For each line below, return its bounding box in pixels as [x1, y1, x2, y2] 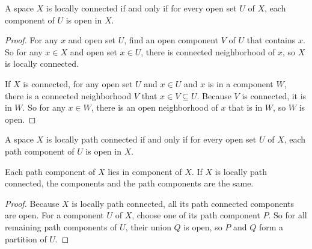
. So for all [268, 209, 307, 221]
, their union [125, 220, 171, 233]
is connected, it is [242, 89, 307, 102]
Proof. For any [5, 34, 58, 46]
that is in [228, 101, 263, 114]
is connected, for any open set [23, 77, 133, 90]
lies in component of [108, 165, 182, 177]
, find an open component [124, 34, 219, 46]
